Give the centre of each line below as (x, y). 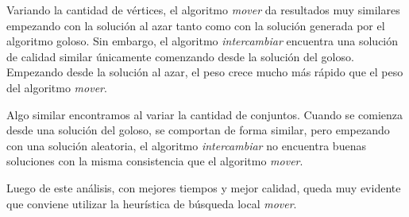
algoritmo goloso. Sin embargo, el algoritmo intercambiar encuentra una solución (203, 41)
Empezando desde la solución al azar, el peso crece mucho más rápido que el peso (205, 72)
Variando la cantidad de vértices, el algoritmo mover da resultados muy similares (203, 10)
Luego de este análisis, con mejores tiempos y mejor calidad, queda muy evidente (204, 187)
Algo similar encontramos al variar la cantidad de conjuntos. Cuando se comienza (204, 114)
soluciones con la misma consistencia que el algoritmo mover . (155, 161)
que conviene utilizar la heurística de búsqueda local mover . (152, 203)
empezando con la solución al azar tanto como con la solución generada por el (196, 25)
